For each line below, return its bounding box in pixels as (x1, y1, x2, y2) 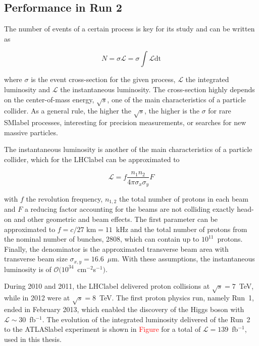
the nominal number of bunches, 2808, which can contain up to (4, 234, 199, 244)
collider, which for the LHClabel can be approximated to (4, 153, 180, 164)
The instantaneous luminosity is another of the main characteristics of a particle (4, 144, 252, 155)
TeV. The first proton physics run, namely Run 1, (99, 292, 254, 303)
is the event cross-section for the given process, (31, 74, 176, 85)
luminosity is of (4, 263, 51, 274)
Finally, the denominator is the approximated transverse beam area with (4, 243, 229, 254)
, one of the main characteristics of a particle (107, 94, 246, 104)
